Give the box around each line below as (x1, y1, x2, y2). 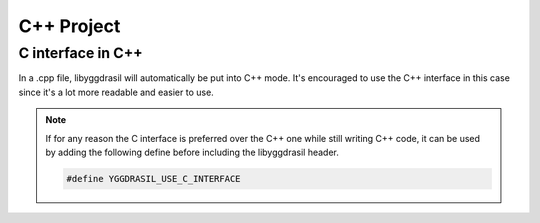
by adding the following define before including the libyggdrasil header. (45, 146, 340, 158)
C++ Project (18, 15, 121, 37)
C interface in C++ (18, 44, 144, 62)
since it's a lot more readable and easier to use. (18, 86, 214, 98)
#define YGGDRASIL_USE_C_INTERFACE (66, 173, 241, 184)
